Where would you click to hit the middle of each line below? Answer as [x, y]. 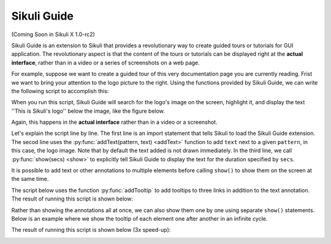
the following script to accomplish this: [60, 91]
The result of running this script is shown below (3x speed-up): [91, 230]
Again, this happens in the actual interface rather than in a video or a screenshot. [114, 122]
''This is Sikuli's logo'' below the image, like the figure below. [88, 111]
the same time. [30, 179]
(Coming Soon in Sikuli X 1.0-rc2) [53, 34]
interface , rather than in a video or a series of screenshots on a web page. [106, 63]
